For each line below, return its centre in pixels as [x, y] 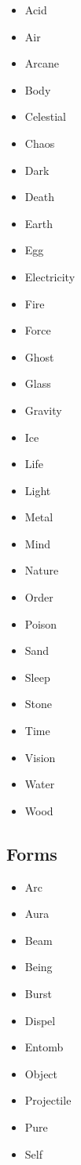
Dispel [40, 1020]
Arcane [42, 63]
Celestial [45, 116]
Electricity [50, 276]
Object [41, 1073]
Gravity [43, 410]
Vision [40, 757]
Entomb [44, 1047]
